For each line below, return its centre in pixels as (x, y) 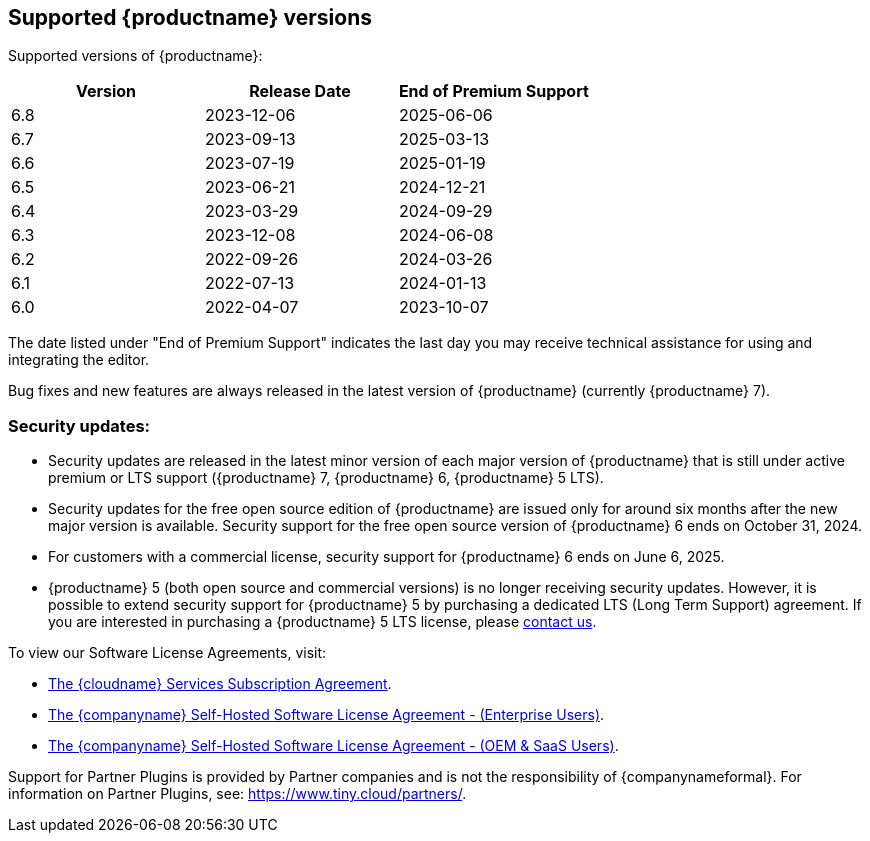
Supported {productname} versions (190, 17)
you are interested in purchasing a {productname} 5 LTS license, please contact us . (322, 622)
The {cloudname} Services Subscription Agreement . (220, 684)
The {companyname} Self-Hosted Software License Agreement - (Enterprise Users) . (326, 715)
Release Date (300, 91)
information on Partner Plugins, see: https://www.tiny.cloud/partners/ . (237, 794)
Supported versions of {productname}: (135, 56)
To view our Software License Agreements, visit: (167, 653)
